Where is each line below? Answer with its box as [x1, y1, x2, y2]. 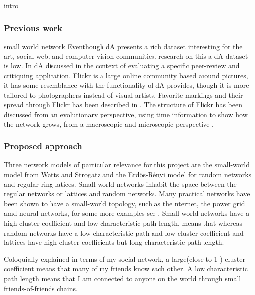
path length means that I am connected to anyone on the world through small [4, 273, 241, 283]
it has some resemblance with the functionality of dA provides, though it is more [4, 80, 249, 90]
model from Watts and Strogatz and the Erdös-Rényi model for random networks [4, 169, 252, 179]
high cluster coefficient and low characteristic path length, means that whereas [4, 217, 243, 228]
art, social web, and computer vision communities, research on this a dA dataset [4, 51, 248, 61]
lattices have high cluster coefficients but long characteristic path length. [4, 237, 224, 247]
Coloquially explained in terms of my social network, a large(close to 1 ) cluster [4, 253, 245, 264]
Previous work [4, 21, 63, 34]
